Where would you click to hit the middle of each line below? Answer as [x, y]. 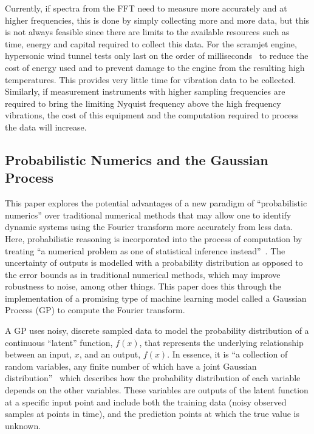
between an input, [39, 354]
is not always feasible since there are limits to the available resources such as [147, 32]
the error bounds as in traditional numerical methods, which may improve [143, 274]
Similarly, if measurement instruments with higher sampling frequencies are [145, 91]
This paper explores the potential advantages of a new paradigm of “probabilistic [156, 203]
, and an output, [110, 354]
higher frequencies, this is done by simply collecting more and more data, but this [157, 20]
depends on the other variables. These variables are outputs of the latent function [157, 390]
